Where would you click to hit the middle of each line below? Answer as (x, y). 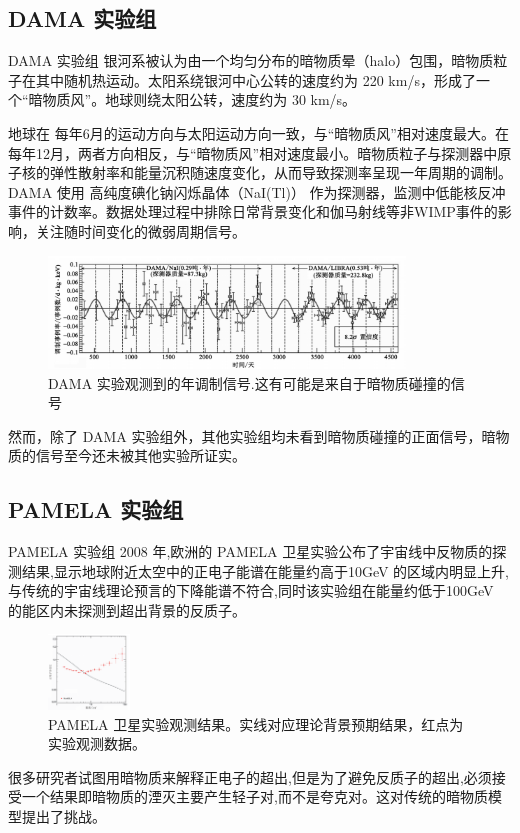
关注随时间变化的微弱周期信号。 (140, 230)
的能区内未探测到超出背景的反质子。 (127, 609)
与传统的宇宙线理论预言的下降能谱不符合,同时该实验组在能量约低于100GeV (251, 590)
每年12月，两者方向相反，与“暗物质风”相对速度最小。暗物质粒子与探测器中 (253, 152)
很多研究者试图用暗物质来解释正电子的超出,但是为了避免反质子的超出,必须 (250, 776)
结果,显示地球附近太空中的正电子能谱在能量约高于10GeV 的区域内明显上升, (265, 570)
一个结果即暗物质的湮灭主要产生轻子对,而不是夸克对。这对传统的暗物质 (254, 796)
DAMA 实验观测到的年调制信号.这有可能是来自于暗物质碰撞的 (249, 382)
